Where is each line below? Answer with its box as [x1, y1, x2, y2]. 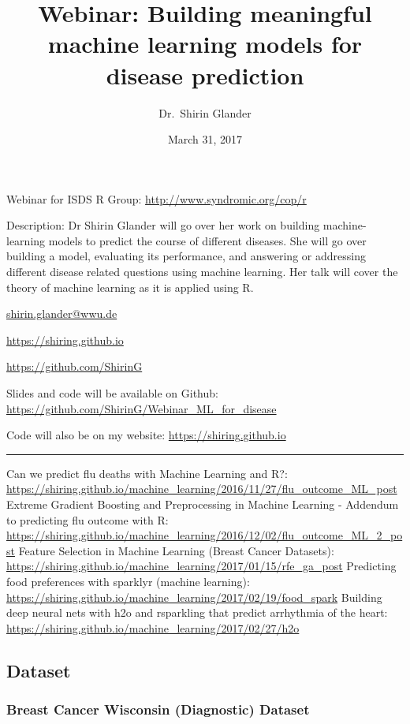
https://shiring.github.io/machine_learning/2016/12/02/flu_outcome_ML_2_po [6, 527, 403, 543]
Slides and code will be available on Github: [6, 385, 218, 401]
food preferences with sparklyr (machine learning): [6, 573, 250, 589]
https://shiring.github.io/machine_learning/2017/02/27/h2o [6, 619, 300, 636]
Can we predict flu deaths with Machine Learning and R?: [6, 465, 288, 481]
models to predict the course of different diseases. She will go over [48, 232, 367, 248]
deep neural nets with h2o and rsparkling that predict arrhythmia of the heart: [6, 604, 388, 621]
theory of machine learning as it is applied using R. [6, 278, 254, 295]
